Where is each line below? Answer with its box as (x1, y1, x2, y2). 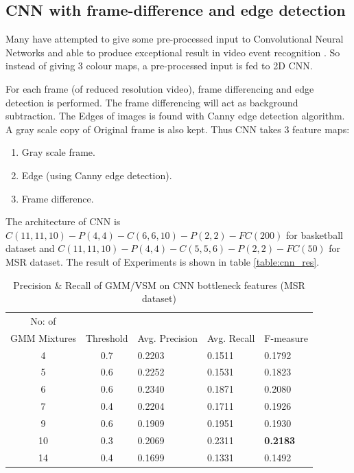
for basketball (285, 227, 343, 242)
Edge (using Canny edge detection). (21, 168, 172, 182)
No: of (30, 313, 56, 327)
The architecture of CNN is (5, 214, 121, 229)
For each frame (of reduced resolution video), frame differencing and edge (5, 81, 314, 95)
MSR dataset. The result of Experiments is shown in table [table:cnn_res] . (5, 254, 320, 268)
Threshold (85, 330, 128, 345)
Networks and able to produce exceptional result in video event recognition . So (5, 45, 340, 59)
